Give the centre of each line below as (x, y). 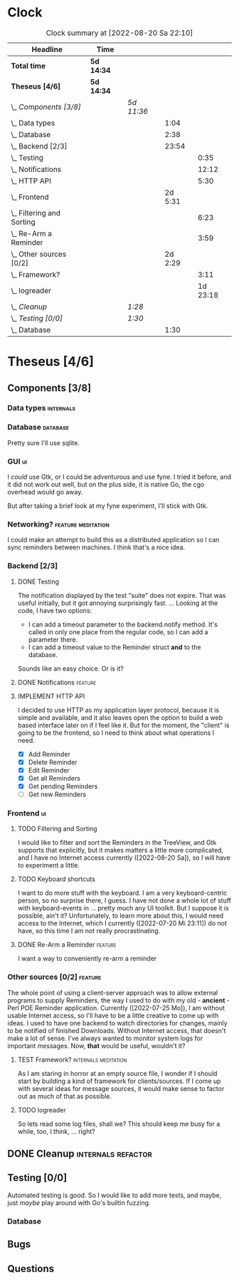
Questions (31, 1268)
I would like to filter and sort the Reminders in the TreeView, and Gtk (117, 843)
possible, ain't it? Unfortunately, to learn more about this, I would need (121, 916)
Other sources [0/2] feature (54, 977)
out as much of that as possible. (65, 1096)
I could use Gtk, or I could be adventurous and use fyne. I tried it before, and (119, 477)
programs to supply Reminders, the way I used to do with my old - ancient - (118, 1000)
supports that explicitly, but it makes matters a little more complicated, (121, 850)
